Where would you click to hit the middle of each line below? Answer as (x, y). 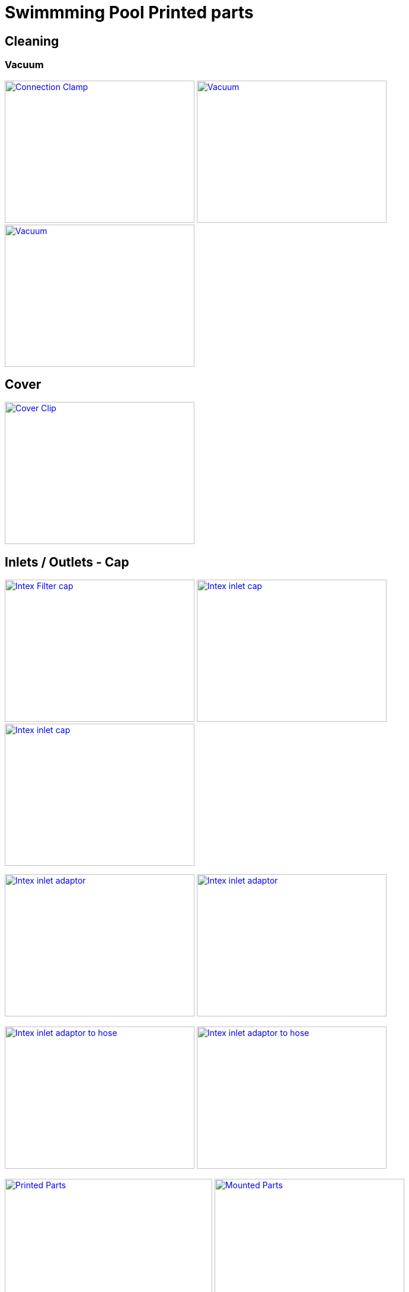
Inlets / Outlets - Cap (67, 562)
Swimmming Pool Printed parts (129, 12)
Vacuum (24, 65)
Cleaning (32, 41)
